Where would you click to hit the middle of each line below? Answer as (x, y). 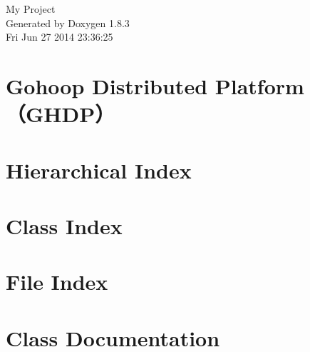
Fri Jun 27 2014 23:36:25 (60, 37)
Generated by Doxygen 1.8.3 (68, 22)
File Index (57, 282)
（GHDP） (61, 114)
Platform (259, 85)
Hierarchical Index (99, 170)
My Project (31, 9)
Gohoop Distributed (107, 85)
